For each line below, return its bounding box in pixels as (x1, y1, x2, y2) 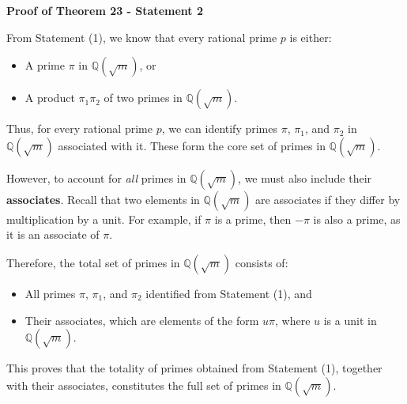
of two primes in (104, 89, 183, 106)
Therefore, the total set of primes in (6, 254, 180, 270)
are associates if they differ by (255, 191, 401, 207)
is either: (289, 28, 332, 45)
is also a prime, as (313, 210, 401, 227)
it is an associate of (6, 226, 100, 243)
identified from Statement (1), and (145, 285, 312, 301)
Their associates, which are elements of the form (24, 311, 259, 328)
